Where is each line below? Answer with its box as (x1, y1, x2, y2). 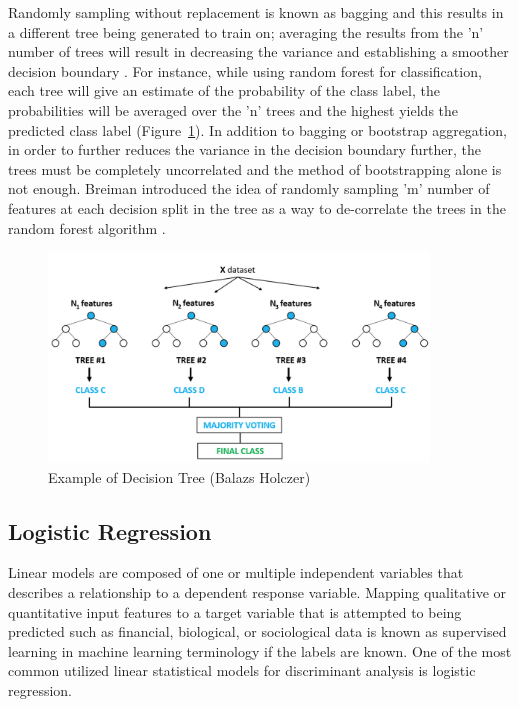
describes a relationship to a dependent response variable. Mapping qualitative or (8, 582, 507, 603)
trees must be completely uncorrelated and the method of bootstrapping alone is (8, 158, 502, 179)
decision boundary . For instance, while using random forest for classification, (8, 60, 482, 81)
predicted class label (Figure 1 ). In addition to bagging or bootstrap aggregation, (8, 119, 507, 140)
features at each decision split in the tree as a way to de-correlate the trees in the (8, 197, 506, 218)
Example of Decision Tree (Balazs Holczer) (48, 466, 311, 487)
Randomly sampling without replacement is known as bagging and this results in (8, 2, 504, 22)
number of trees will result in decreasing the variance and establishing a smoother (8, 41, 509, 62)
